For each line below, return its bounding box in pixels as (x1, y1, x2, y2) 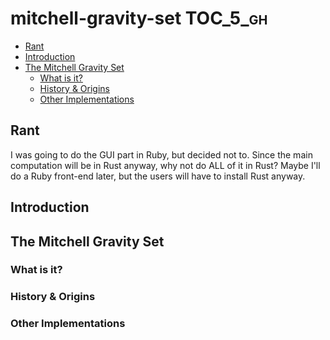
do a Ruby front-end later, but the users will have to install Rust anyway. (10, 170, 306, 182)
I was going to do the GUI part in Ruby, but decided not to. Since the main (10, 148, 313, 161)
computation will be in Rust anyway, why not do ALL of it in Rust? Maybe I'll (10, 159, 321, 171)
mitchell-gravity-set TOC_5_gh (10, 7, 268, 30)
